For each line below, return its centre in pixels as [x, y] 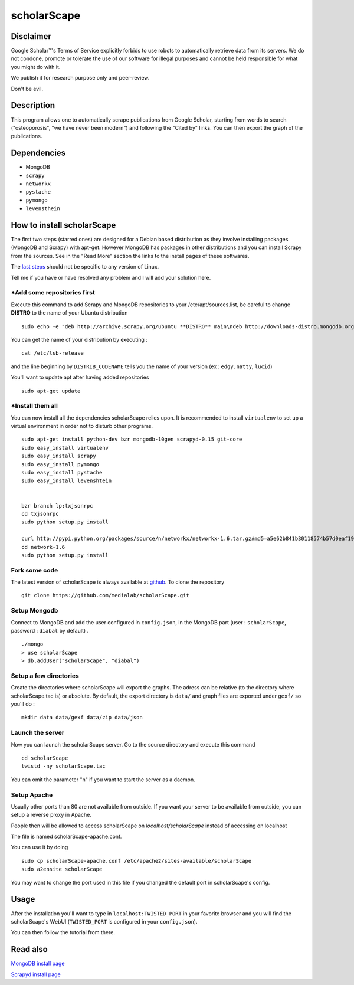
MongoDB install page [38, 963]
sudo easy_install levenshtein [67, 481]
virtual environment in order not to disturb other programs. [82, 426]
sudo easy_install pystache [62, 472]
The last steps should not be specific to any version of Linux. [85, 267]
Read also [29, 949]
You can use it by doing [40, 847]
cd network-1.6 [43, 547]
